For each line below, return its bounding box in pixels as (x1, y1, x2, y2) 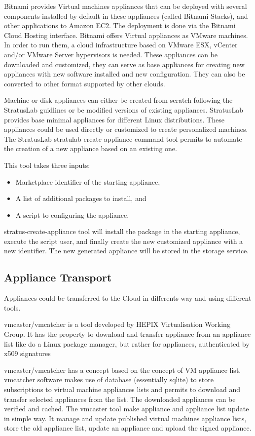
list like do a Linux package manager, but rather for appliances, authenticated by (4, 338, 250, 349)
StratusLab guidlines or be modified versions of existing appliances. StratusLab (4, 104, 243, 115)
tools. (4, 302, 21, 313)
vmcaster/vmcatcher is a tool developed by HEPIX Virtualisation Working (4, 319, 230, 329)
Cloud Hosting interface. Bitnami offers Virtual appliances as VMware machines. (4, 30, 248, 40)
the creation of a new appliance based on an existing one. (4, 143, 177, 154)
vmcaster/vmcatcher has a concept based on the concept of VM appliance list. (4, 364, 241, 375)
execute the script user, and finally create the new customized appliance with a (4, 236, 243, 246)
